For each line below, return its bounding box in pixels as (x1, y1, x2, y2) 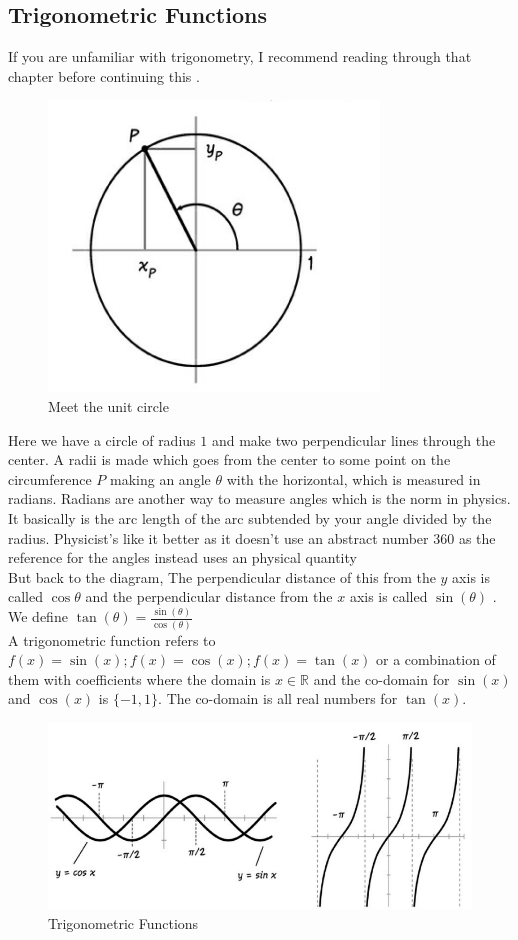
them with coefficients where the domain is (8, 668, 271, 689)
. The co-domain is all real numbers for (158, 688, 398, 709)
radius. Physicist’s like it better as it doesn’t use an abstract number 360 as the (8, 527, 496, 548)
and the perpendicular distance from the (85, 586, 333, 607)
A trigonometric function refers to (8, 629, 216, 650)
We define (8, 606, 68, 627)
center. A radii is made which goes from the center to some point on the (8, 449, 451, 470)
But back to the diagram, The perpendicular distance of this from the (8, 566, 436, 587)
